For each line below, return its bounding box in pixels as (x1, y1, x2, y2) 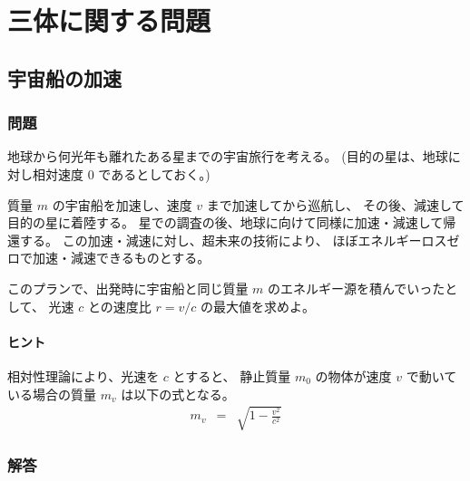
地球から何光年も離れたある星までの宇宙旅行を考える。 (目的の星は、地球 (7, 147, 448, 166)
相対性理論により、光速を (7, 366, 160, 385)
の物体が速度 (315, 366, 392, 385)
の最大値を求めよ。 (200, 296, 315, 315)
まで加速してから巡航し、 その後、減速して (206, 195, 465, 214)
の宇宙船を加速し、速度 (52, 195, 192, 214)
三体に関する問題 (7, 2, 211, 39)
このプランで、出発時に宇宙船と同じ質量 (7, 278, 249, 297)
